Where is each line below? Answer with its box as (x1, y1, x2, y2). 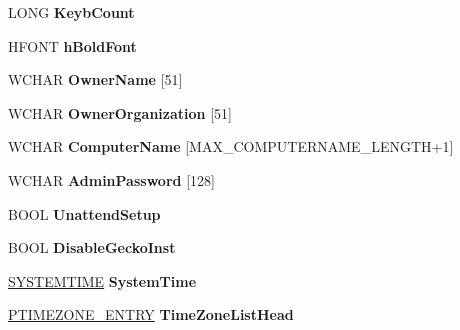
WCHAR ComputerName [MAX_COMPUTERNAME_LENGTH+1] (8, 136, 454, 157)
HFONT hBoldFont (8, 35, 137, 56)
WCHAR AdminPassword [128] (8, 169, 215, 190)
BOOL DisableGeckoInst (8, 237, 176, 258)
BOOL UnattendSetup (8, 203, 161, 224)
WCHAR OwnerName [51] (8, 69, 183, 90)
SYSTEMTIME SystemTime (8, 270, 197, 291)
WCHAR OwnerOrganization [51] (8, 102, 232, 123)
